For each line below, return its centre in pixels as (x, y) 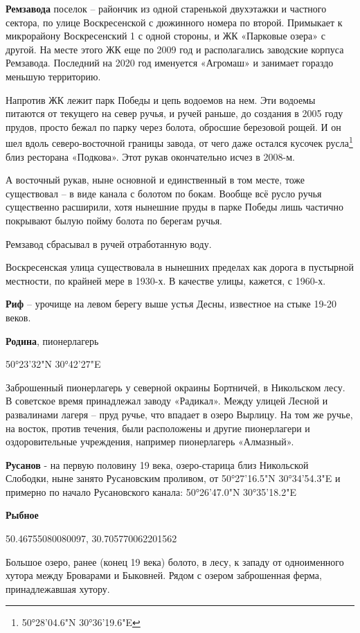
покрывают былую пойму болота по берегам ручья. (114, 220)
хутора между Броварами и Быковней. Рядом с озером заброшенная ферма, (164, 575)
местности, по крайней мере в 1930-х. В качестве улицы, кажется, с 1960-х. (166, 280)
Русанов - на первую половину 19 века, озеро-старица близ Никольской (157, 464)
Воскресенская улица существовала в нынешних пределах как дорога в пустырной (180, 267)
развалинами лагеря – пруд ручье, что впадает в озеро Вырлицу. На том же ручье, (179, 414)
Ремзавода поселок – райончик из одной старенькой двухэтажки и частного (166, 8)
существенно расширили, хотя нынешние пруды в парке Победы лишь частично (174, 207)
